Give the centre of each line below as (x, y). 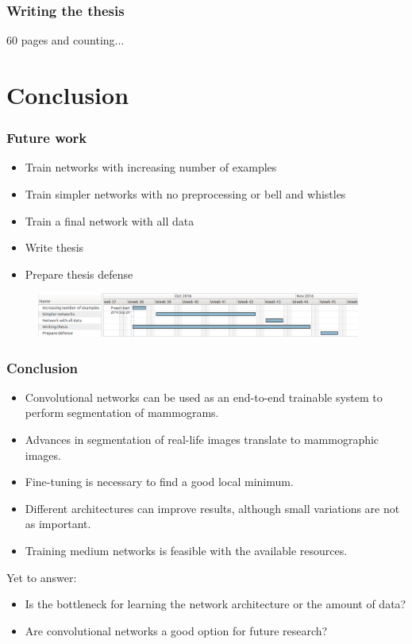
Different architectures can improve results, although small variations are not (212, 508)
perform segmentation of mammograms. (122, 413)
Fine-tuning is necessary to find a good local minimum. (159, 482)
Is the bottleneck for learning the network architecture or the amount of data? (216, 604)
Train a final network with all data (110, 220)
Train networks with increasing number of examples (151, 167)
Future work (47, 138)
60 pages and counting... (65, 40)
